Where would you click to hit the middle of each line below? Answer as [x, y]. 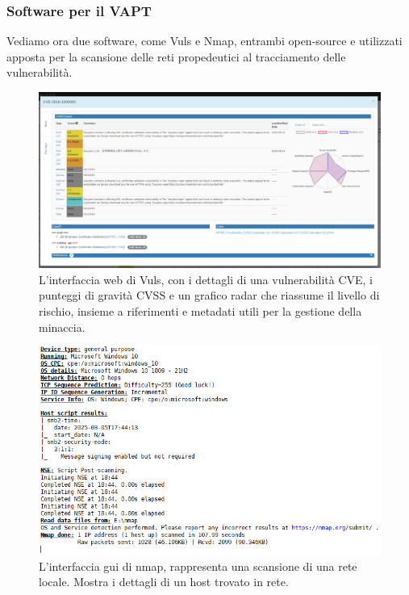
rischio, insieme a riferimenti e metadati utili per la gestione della [200, 310]
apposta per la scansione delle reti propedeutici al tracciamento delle [176, 56]
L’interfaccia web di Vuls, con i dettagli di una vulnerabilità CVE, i [206, 279]
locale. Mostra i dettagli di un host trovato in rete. [164, 582]
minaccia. [62, 327]
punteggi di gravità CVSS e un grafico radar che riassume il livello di [209, 295]
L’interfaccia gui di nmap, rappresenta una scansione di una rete [198, 566]
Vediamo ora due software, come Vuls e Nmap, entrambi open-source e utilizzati [204, 41]
